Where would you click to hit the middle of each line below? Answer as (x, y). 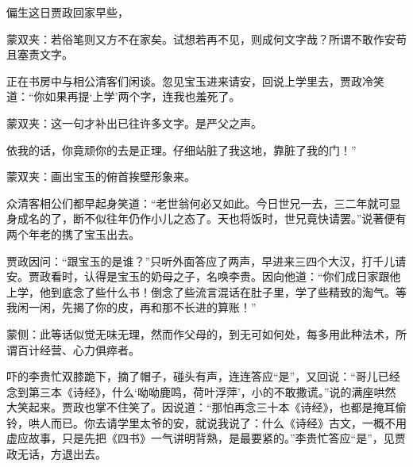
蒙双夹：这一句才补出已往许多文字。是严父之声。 (134, 122)
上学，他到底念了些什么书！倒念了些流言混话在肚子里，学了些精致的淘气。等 (206, 291)
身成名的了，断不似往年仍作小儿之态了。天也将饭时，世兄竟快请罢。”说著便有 (206, 218)
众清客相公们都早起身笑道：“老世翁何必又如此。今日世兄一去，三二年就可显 (204, 203)
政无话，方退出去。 (56, 454)
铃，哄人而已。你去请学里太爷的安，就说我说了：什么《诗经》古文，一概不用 (206, 422)
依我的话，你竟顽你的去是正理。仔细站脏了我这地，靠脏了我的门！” (181, 149)
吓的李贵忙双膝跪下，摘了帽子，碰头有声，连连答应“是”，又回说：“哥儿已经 (203, 376)
